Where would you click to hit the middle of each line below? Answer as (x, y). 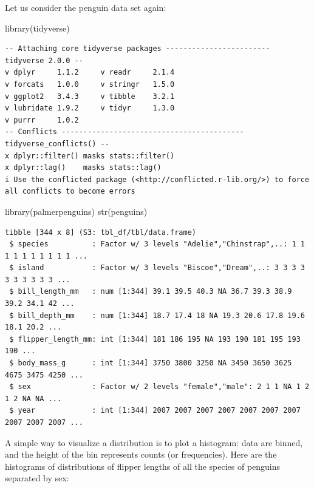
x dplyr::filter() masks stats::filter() (90, 156)
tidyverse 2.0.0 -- (44, 60)
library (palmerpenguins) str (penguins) (76, 211)
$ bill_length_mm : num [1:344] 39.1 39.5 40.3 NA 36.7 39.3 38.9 (151, 292)
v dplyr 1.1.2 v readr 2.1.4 (90, 73)
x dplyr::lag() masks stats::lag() (83, 168)
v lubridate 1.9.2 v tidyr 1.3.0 (90, 108)
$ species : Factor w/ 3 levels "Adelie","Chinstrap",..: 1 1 (157, 244)
